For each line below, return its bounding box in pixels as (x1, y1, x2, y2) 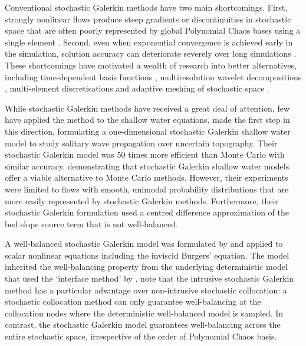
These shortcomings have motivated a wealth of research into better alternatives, (5, 58, 297, 71)
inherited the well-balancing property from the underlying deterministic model (5, 260, 288, 273)
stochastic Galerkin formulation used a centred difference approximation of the (5, 206, 289, 218)
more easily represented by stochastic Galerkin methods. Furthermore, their (5, 194, 278, 207)
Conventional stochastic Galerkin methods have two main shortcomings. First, (5, 1, 288, 13)
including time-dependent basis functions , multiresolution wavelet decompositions (5, 70, 302, 83)
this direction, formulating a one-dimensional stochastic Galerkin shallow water (5, 125, 291, 137)
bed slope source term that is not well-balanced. (5, 217, 178, 230)
